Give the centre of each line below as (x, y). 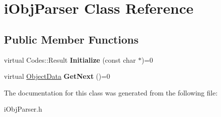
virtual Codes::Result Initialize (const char (70, 59)
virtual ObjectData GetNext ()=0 (57, 76)
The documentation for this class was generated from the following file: (111, 92)
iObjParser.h (23, 109)
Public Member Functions (71, 39)
